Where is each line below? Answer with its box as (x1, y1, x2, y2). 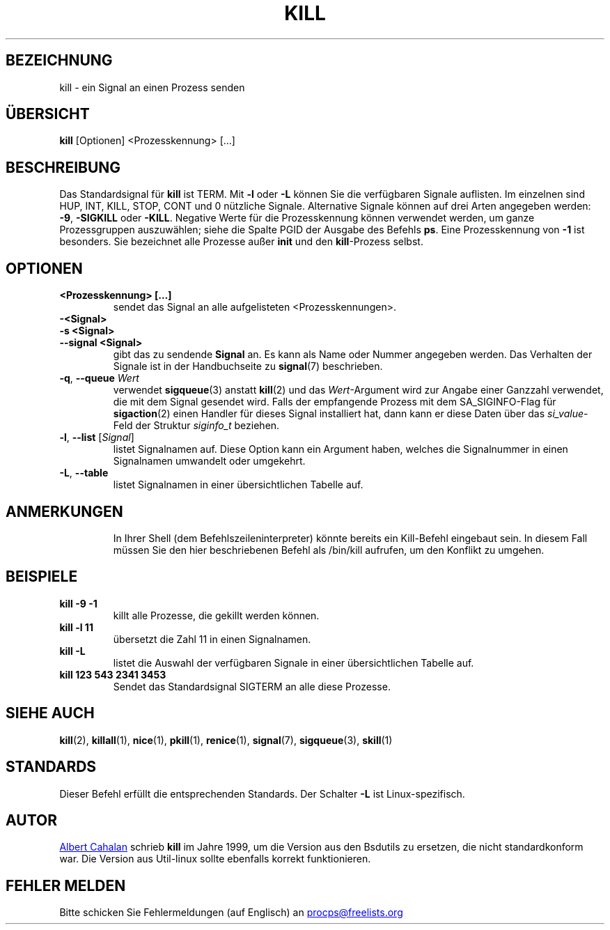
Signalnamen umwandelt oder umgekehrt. (113, 455, 306, 467)
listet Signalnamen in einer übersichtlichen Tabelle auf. (113, 479, 363, 491)
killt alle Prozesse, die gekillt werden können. (113, 609, 320, 621)
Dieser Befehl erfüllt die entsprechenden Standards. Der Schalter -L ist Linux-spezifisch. (59, 787, 465, 800)
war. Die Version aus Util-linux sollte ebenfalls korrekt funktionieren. (59, 853, 371, 865)
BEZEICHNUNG (6, 52, 113, 70)
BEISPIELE (6, 568, 78, 586)
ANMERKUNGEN (6, 502, 123, 520)
